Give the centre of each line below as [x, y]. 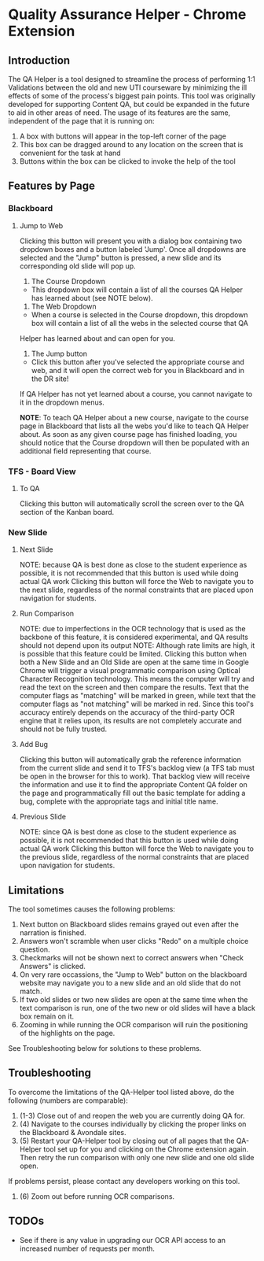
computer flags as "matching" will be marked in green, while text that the [138, 696]
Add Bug [34, 745]
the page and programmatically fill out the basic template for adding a [132, 793]
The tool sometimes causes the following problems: [92, 909]
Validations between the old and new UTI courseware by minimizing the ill [128, 87]
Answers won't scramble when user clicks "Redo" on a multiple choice [134, 941]
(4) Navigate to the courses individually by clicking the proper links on [133, 1124]
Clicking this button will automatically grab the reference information [130, 760]
